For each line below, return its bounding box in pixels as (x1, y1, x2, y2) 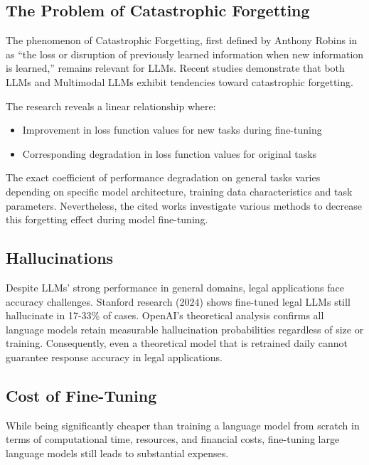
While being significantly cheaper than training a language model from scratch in (6, 417, 360, 432)
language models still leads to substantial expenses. (6, 445, 229, 460)
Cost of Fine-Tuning (6, 384, 157, 406)
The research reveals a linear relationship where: (6, 98, 216, 113)
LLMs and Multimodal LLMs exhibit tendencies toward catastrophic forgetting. (6, 74, 353, 89)
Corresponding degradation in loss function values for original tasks (22, 146, 317, 161)
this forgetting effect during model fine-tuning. (6, 212, 208, 227)
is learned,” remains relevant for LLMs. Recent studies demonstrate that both (6, 60, 345, 75)
